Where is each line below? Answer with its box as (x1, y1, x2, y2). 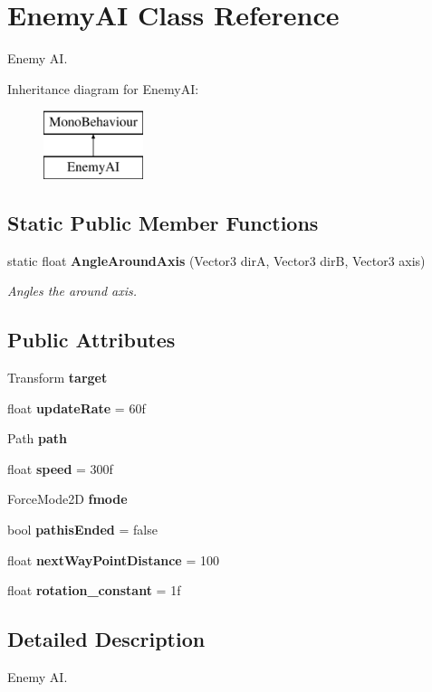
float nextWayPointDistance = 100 (7, 550, 219, 569)
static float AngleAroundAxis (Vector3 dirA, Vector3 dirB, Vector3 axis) (7, 251, 426, 270)
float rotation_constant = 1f (7, 581, 181, 600)
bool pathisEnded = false (7, 520, 158, 539)
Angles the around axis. (7, 281, 138, 300)
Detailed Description (7, 625, 206, 653)
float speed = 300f (7, 459, 113, 478)
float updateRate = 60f (7, 398, 146, 417)
